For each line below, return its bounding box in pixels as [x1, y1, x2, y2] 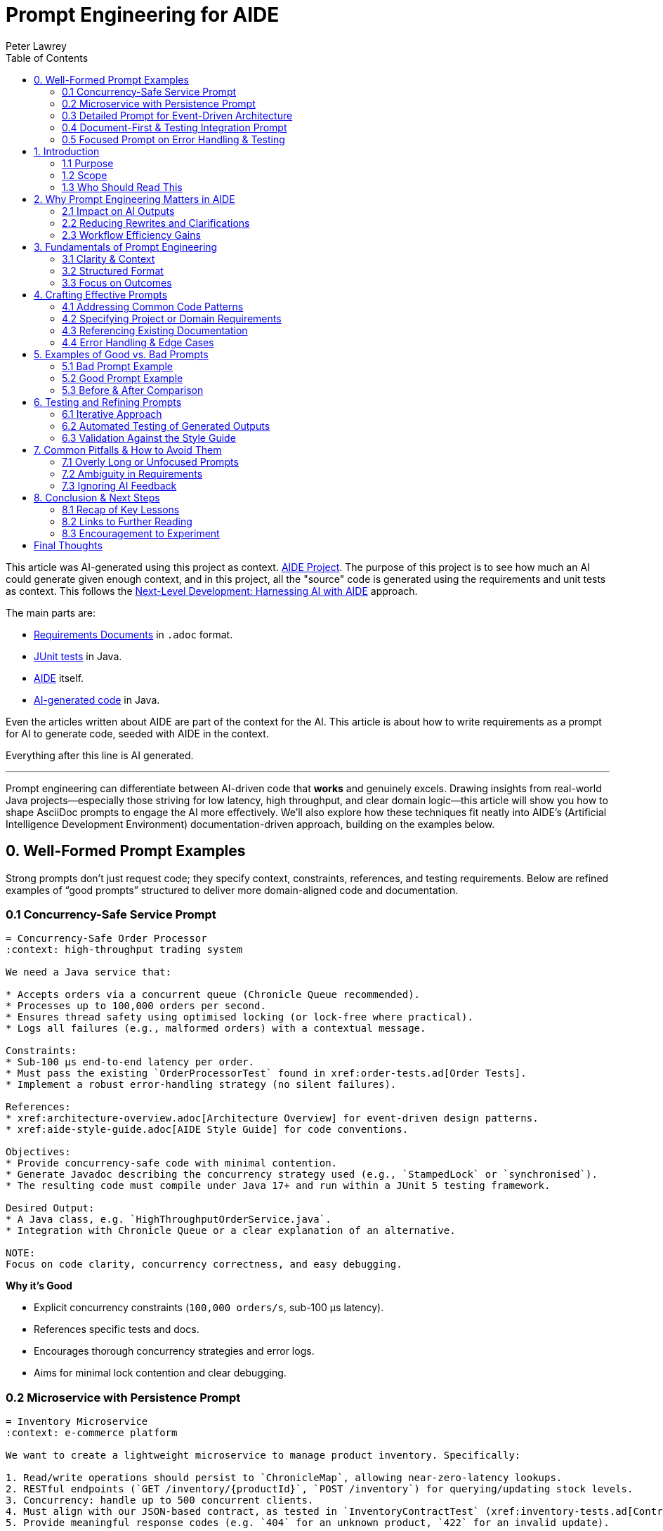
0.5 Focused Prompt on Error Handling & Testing [62, 133, 285, 145]
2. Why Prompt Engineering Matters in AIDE [34, 192, 235, 205]
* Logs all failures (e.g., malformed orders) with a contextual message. [6, 1023, 426, 1034]
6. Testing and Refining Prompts [34, 395, 182, 408]
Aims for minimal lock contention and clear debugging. [34, 1367, 287, 1379]
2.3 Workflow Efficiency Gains [62, 228, 201, 241]
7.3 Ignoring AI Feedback [62, 479, 177, 492]
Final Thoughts [34, 539, 103, 551]
